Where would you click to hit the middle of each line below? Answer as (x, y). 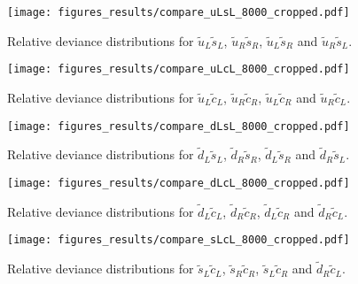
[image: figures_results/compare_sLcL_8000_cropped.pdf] (179, 240)
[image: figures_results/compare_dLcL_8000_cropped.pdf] (179, 183)
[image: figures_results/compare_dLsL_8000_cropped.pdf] (179, 126)
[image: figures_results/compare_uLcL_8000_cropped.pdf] (179, 69)
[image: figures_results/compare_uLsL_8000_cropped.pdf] (179, 12)
